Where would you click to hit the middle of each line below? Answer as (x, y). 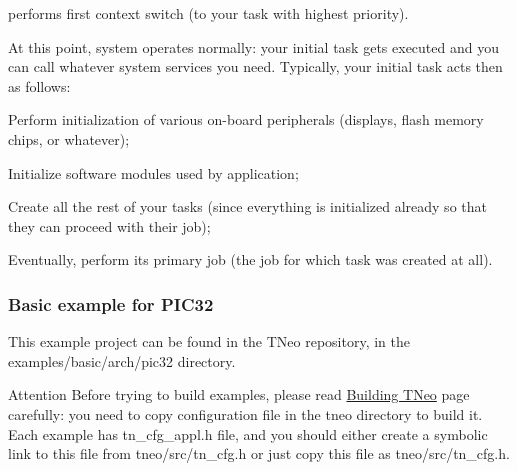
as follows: (39, 85)
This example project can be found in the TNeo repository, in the (209, 341)
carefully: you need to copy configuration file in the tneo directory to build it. (245, 413)
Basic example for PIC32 (111, 303)
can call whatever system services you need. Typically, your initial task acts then (255, 66)
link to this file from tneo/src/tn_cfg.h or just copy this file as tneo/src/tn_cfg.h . (259, 453)
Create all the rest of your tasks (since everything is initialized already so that (247, 206)
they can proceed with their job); (109, 225)
